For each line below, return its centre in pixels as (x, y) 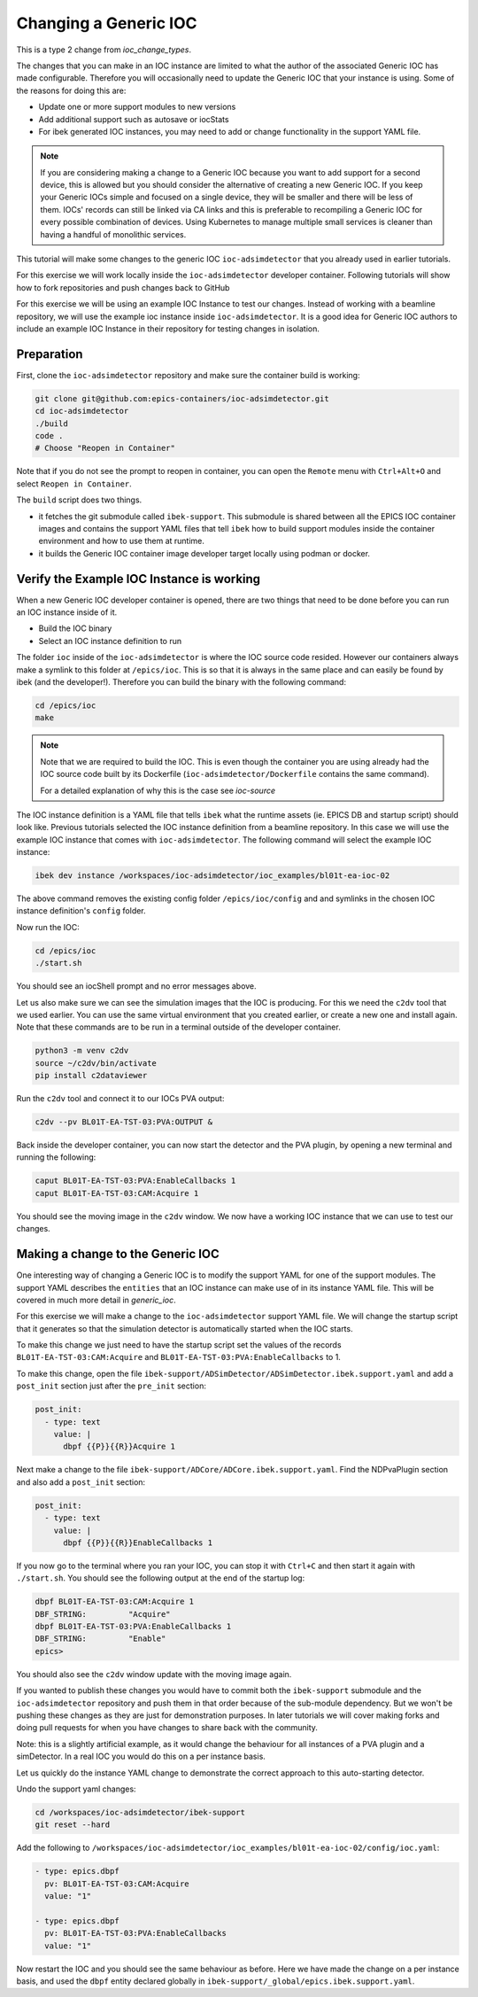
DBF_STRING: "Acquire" (103, 1614)
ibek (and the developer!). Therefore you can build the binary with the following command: (181, 682)
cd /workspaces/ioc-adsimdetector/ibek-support (140, 1812)
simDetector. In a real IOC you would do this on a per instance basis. (141, 1756)
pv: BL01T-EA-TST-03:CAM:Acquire (117, 1884)
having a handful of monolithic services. (113, 234)
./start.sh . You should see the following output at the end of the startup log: (161, 1578)
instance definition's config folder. (81, 911)
